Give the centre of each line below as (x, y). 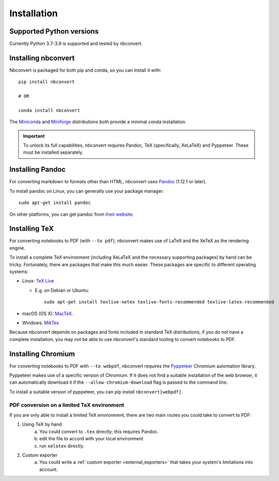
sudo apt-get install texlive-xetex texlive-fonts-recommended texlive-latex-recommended (159, 302)
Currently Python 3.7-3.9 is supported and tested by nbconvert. (76, 44)
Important (34, 136)
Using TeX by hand (42, 425)
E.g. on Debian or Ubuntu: (62, 290)
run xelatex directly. (62, 446)
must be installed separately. (53, 152)
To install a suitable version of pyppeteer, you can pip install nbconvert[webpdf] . (96, 391)
